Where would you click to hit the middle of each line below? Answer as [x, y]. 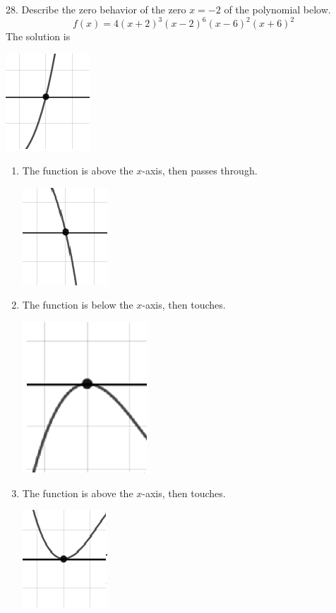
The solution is [38, 36]
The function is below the [78, 305]
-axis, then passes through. [200, 171]
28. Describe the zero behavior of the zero [96, 9]
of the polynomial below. [277, 9]
